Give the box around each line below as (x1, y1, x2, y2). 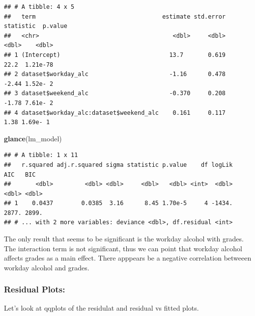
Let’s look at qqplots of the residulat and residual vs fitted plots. (4, 302, 199, 313)
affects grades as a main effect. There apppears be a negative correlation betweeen (4, 253, 252, 263)
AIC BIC (4, 171, 36, 178)
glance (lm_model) (4, 133, 62, 143)
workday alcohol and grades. (4, 262, 89, 272)
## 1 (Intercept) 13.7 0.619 (4, 51, 226, 58)
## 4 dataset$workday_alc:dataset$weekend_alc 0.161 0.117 (4, 109, 226, 116)
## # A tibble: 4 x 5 (4, 3, 75, 10)
